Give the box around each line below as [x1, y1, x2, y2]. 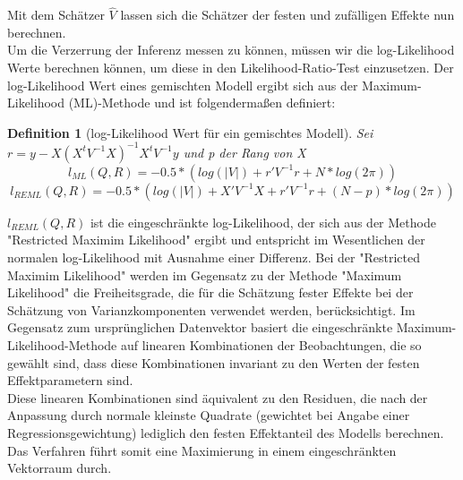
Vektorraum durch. [7, 459, 112, 477]
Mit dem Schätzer [7, 5, 105, 24]
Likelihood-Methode [7, 336, 117, 355]
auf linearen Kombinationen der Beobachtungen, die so [120, 336, 422, 355]
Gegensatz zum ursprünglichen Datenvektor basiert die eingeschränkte [7, 318, 393, 337]
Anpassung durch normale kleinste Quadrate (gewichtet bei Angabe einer [7, 406, 410, 424]
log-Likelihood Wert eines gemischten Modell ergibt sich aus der [7, 75, 358, 94]
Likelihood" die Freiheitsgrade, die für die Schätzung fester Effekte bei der [7, 283, 414, 302]
